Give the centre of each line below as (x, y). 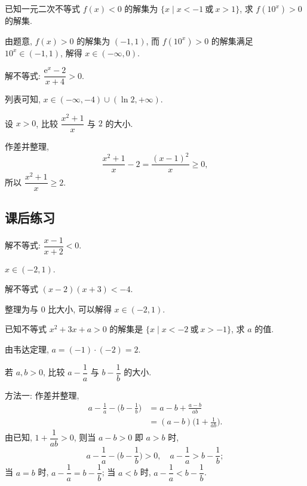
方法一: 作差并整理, (42, 395)
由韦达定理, (27, 349)
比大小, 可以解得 (80, 309)
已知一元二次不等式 (42, 8)
